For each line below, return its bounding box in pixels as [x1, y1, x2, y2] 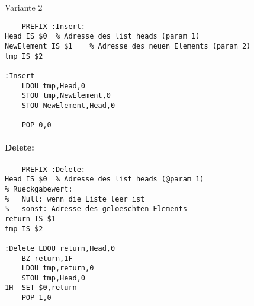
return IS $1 [5, 214, 56, 223]
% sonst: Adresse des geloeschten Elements [5, 205, 187, 213]
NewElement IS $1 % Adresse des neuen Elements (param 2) [5, 42, 251, 50]
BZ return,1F [21, 254, 73, 263]
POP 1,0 [21, 294, 52, 302]
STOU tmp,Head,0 [21, 273, 86, 282]
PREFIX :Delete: [21, 165, 86, 174]
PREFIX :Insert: [21, 22, 86, 31]
